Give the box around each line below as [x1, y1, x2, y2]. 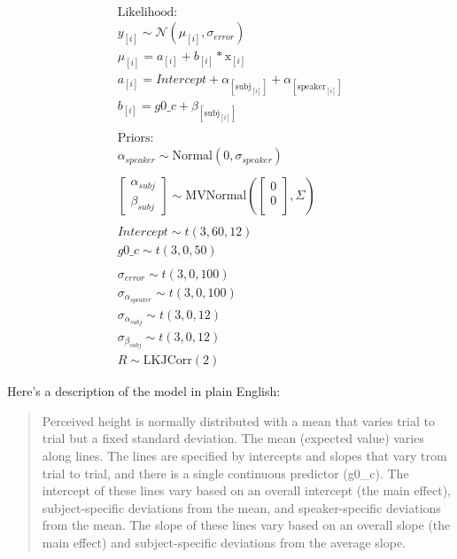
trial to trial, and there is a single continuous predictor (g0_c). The [42, 463, 409, 482]
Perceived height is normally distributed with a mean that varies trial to [42, 411, 435, 430]
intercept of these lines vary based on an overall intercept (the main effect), [42, 481, 451, 500]
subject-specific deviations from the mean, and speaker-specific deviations [42, 498, 441, 516]
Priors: [117, 132, 154, 145]
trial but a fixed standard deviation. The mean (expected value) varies [42, 429, 424, 447]
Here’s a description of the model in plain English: [7, 382, 281, 400]
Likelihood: [117, 6, 178, 19]
